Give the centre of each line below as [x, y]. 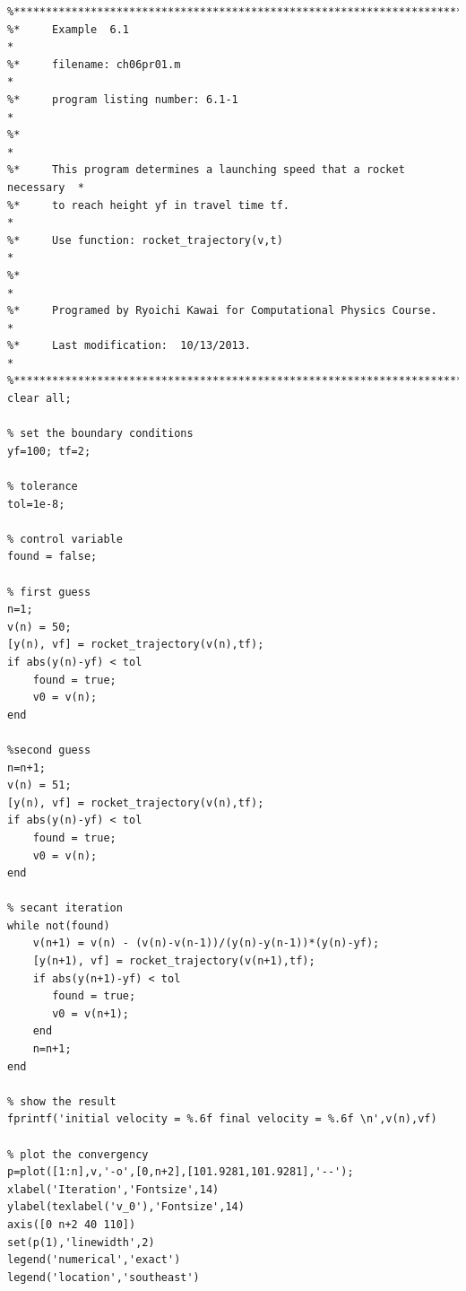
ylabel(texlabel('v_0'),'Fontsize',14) [126, 1207]
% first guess [49, 592]
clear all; [39, 399]
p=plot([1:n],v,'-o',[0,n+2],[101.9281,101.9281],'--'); [181, 1172]
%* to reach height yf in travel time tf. [148, 205]
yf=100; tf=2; [49, 451]
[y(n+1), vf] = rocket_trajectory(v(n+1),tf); [174, 961]
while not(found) [59, 925]
